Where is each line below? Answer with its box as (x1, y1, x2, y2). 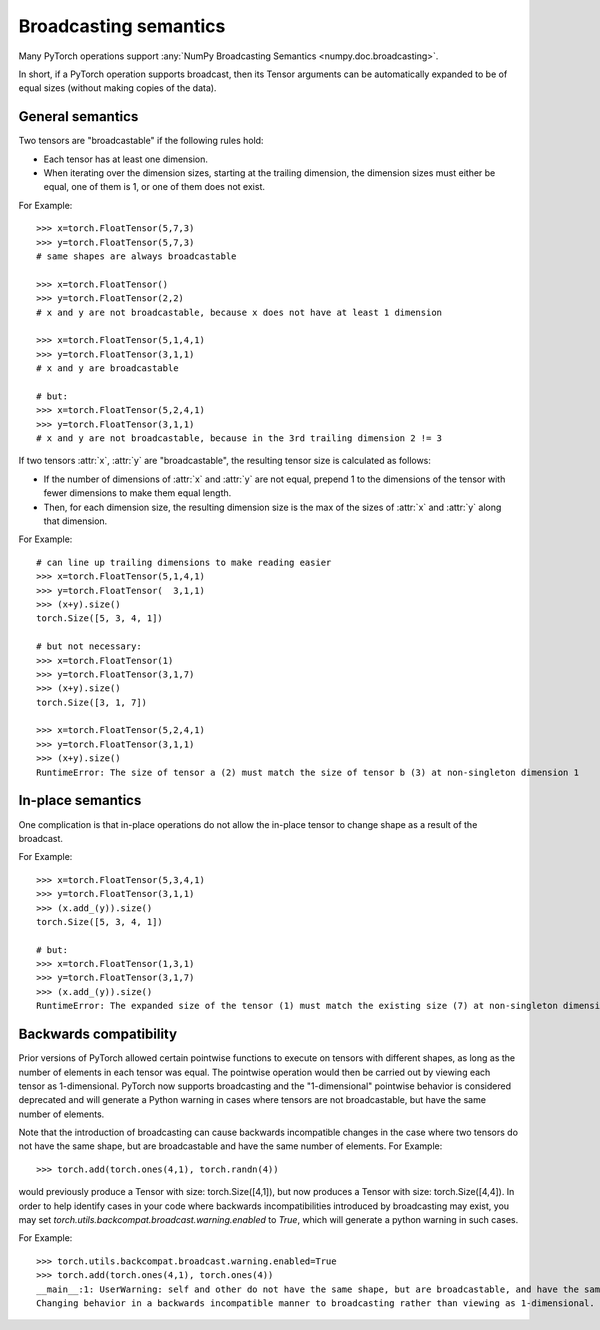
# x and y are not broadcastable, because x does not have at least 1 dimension (36, 306, 443, 318)
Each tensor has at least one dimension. (43, 153, 209, 165)
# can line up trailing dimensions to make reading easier (36, 556, 332, 568)
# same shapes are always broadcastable (36, 250, 237, 262)
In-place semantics (18, 792, 142, 809)
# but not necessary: (36, 641, 142, 652)
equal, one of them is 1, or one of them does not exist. (43, 181, 265, 193)
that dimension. (43, 515, 108, 527)
